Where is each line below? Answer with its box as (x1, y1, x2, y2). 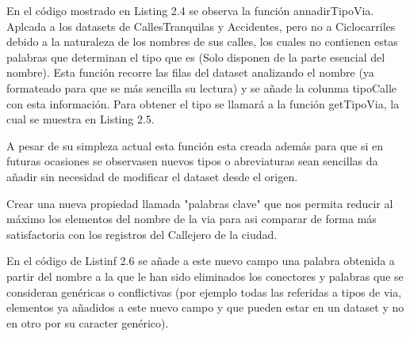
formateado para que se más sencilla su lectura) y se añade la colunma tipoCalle (6, 79, 397, 96)
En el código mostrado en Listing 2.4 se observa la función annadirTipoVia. (6, 2, 374, 18)
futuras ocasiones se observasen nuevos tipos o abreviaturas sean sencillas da (6, 153, 378, 169)
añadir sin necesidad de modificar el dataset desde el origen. (6, 168, 298, 184)
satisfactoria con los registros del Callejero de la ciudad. (6, 225, 278, 242)
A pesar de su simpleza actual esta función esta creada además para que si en (6, 137, 384, 153)
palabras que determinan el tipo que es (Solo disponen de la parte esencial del (6, 48, 385, 65)
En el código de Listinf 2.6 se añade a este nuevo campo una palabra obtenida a (6, 252, 395, 269)
